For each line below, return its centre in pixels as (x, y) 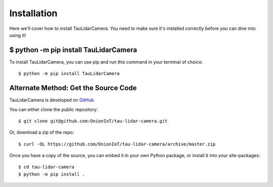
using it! (18, 35)
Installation (33, 13)
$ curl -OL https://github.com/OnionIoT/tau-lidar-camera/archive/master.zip (117, 144)
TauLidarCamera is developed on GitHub (52, 100)
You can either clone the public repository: (54, 109)
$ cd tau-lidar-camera (47, 167)
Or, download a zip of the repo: (42, 132)
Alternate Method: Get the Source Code (73, 88)
